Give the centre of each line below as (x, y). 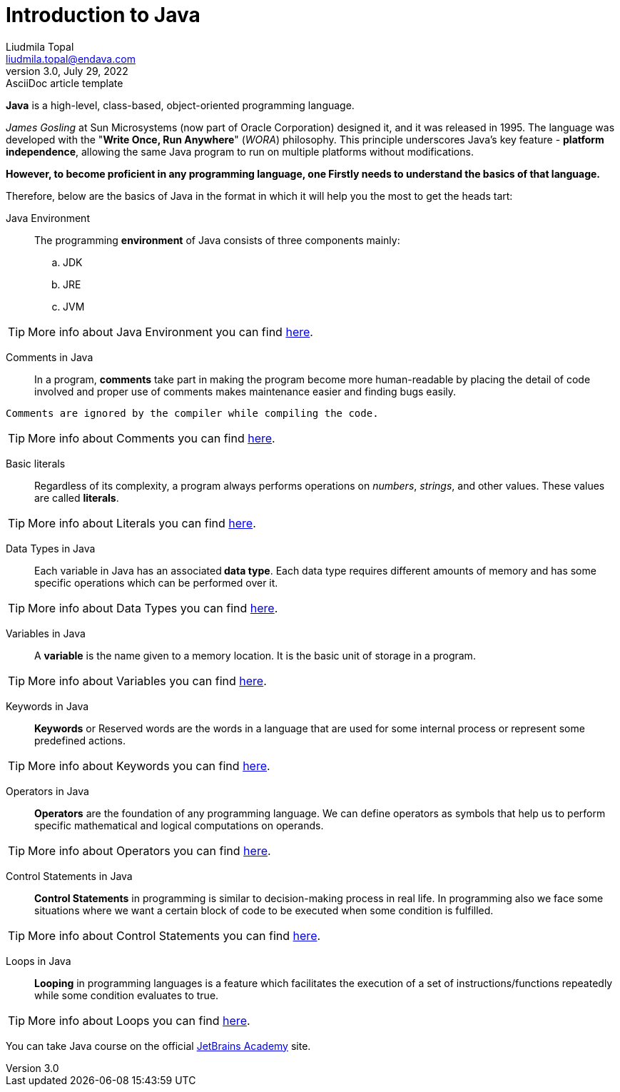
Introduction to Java (103, 15)
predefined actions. (80, 740)
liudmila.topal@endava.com (71, 59)
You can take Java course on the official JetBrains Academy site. (158, 1046)
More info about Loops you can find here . (139, 1020)
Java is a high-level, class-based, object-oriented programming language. (180, 105)
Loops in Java (39, 961)
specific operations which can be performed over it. (156, 582)
